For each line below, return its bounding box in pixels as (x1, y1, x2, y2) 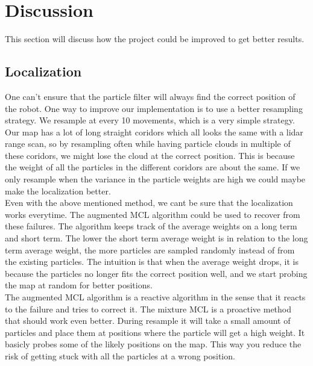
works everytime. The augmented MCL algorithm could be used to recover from (5, 208, 300, 220)
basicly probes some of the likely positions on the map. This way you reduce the (5, 338, 302, 350)
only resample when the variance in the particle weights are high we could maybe (5, 173, 306, 185)
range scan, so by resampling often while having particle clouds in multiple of (5, 137, 291, 150)
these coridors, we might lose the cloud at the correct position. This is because (5, 149, 295, 161)
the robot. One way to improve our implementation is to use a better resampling (5, 102, 303, 114)
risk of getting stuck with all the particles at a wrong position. (5, 349, 235, 362)
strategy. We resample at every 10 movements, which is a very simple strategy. (5, 114, 295, 126)
